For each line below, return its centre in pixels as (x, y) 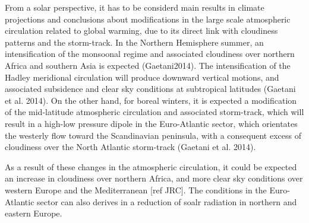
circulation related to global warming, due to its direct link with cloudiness (141, 31)
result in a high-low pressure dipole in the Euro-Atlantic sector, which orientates (151, 123)
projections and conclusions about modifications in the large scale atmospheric (148, 19)
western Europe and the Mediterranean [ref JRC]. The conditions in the (136, 189)
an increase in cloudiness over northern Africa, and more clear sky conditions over (154, 178)
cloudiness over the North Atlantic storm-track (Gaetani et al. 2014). (130, 147)
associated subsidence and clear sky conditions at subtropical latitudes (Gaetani (150, 89)
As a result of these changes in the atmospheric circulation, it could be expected (151, 166)
